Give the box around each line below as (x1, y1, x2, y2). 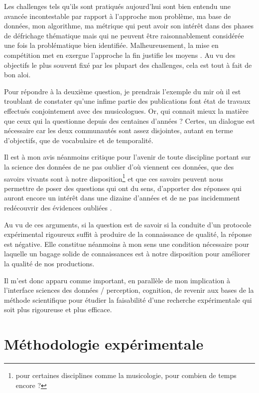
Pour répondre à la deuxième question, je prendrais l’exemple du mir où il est (4, 86, 241, 96)
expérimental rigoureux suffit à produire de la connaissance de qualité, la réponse (4, 229, 252, 239)
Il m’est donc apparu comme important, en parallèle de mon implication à (4, 275, 231, 285)
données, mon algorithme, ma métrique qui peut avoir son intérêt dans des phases (4, 20, 254, 31)
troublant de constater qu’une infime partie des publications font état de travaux (4, 96, 251, 106)
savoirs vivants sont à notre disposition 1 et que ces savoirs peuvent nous (4, 172, 223, 184)
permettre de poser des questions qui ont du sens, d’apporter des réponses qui (4, 183, 242, 193)
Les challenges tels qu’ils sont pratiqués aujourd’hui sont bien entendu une (4, 1, 231, 11)
